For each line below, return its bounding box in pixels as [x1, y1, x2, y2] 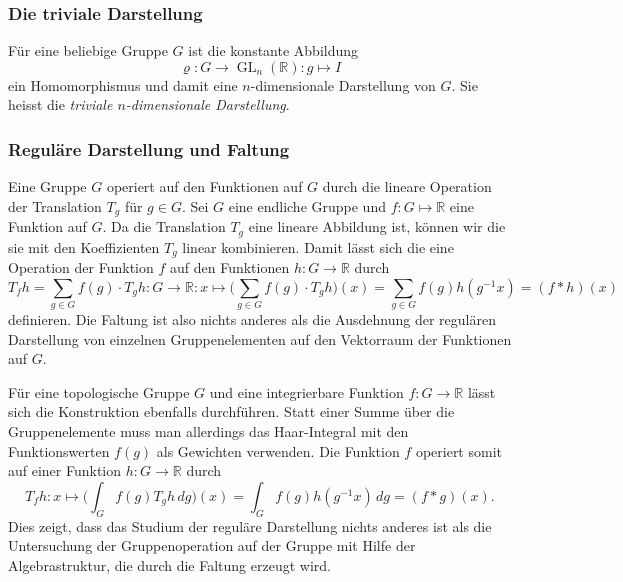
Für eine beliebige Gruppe [8, 40, 168, 61]
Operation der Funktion [8, 257, 154, 278]
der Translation [8, 195, 102, 216]
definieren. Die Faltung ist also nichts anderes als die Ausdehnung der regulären [8, 309, 496, 330]
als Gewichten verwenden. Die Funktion [156, 440, 400, 461]
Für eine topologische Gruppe [8, 381, 190, 402]
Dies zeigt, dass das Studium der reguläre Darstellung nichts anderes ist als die [8, 515, 492, 536]
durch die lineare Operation [322, 176, 492, 197]
